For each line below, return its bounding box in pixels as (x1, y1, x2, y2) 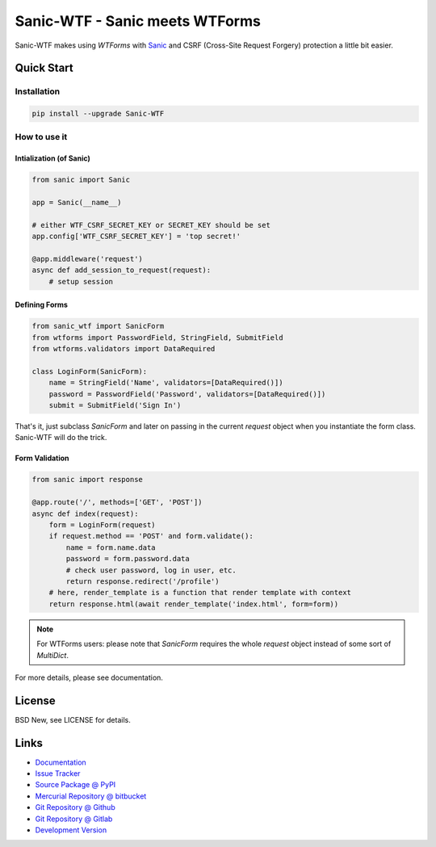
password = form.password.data (65, 554, 190, 564)
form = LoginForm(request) (48, 521, 157, 529)
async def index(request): (31, 509, 139, 518)
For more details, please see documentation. (15, 673, 163, 682)
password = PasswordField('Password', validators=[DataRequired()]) (48, 389, 326, 399)
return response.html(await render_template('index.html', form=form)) (48, 599, 339, 609)
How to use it (15, 132, 68, 143)
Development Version (35, 825, 107, 835)
